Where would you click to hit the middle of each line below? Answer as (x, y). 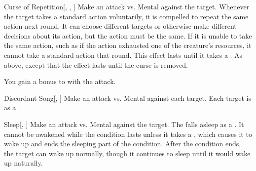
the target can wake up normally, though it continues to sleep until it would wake (127, 153)
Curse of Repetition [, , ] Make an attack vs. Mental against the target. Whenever (127, 6)
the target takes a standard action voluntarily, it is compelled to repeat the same (126, 16)
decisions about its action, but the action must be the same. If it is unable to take (128, 35)
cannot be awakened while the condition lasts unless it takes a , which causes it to (128, 134)
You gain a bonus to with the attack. (60, 81)
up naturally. (23, 163)
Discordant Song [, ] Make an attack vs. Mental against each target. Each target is (128, 98)
